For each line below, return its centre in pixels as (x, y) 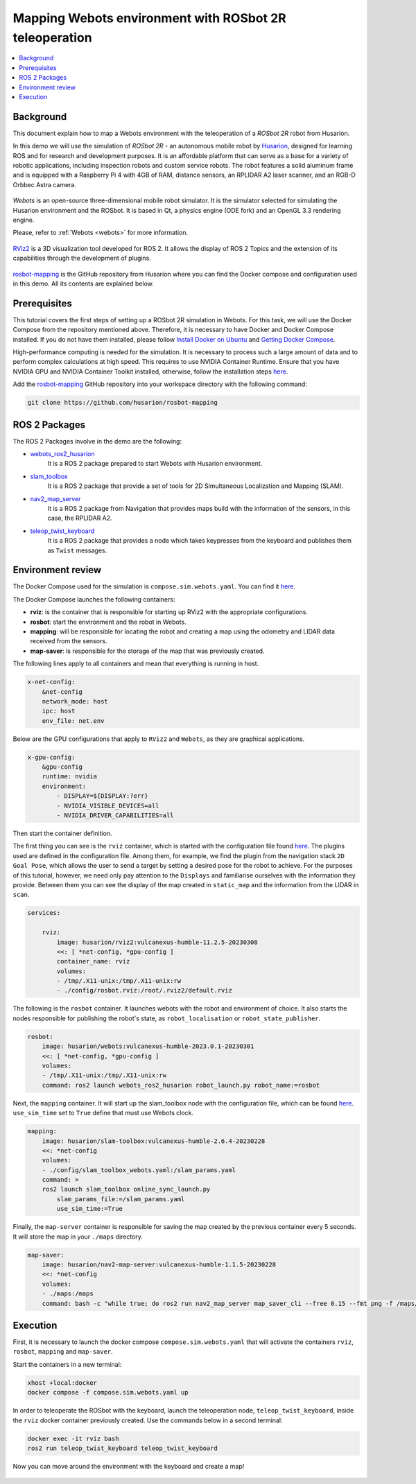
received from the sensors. (69, 641)
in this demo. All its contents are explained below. (83, 283)
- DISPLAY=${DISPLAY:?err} (102, 796)
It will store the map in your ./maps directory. (78, 1237)
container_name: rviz (93, 961)
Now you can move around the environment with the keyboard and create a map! (129, 1466)
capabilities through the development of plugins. (82, 258)
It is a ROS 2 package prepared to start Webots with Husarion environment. (155, 464)
